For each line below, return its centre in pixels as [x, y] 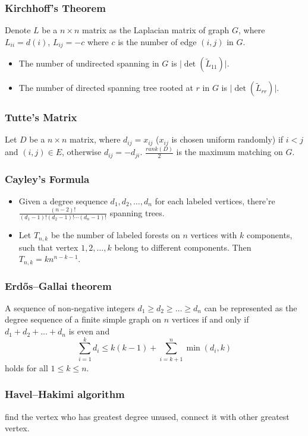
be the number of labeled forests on [115, 235]
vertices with [214, 235]
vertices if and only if [210, 319]
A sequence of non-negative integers [70, 307]
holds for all [26, 367]
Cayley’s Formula [47, 178]
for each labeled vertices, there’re [215, 200]
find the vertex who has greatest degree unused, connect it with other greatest [147, 416]
